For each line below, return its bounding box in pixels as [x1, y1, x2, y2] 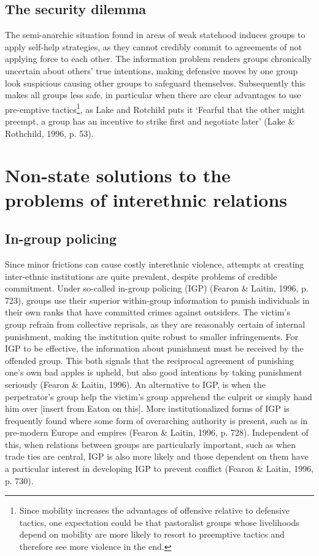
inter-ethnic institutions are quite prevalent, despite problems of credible [5, 269, 277, 282]
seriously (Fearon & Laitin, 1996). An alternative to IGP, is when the [5, 377, 266, 390]
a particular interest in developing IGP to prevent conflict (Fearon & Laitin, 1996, [5, 462, 314, 475]
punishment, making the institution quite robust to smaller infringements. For [5, 330, 298, 342]
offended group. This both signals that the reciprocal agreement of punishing [5, 353, 294, 366]
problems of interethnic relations [5, 187, 288, 212]
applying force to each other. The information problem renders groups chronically [5, 52, 312, 65]
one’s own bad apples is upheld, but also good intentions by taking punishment [5, 366, 302, 379]
